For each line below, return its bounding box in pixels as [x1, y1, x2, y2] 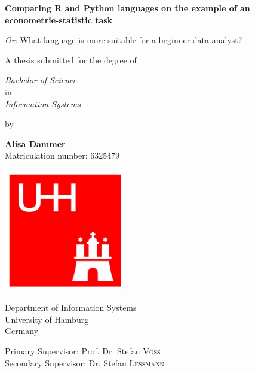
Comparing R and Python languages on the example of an [5, 2, 250, 14]
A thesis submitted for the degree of [5, 53, 137, 66]
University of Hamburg [5, 313, 89, 325]
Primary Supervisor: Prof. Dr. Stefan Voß [5, 344, 161, 357]
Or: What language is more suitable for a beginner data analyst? [5, 34, 242, 46]
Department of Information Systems [5, 301, 137, 314]
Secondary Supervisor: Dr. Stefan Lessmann [5, 356, 164, 369]
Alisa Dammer [5, 137, 66, 150]
